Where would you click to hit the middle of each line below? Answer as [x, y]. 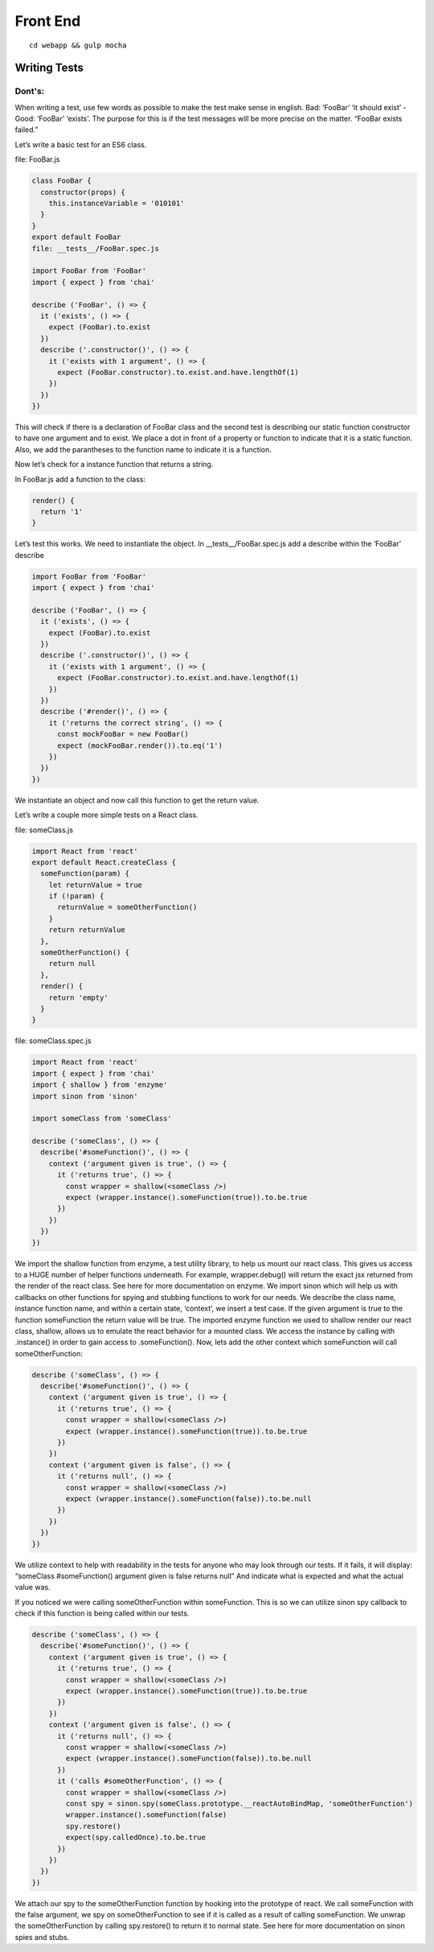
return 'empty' [78, 997]
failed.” [27, 130]
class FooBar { [61, 181]
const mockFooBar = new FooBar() [123, 734]
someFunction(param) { [85, 874]
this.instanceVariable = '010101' [117, 204]
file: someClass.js [44, 830]
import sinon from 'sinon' [85, 1096]
